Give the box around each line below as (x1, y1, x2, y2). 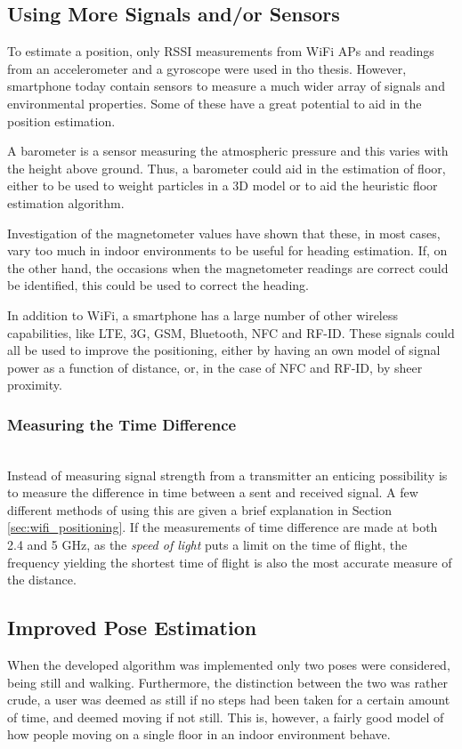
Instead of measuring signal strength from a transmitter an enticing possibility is (7, 465, 448, 484)
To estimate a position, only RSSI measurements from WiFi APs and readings (7, 42, 434, 60)
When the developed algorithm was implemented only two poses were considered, (7, 656, 450, 674)
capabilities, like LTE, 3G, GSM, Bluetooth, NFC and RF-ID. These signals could (7, 323, 455, 342)
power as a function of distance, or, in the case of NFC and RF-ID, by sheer (7, 358, 423, 376)
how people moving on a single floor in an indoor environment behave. (7, 725, 391, 744)
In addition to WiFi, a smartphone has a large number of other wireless (7, 305, 398, 324)
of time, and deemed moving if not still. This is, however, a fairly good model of (7, 707, 444, 726)
